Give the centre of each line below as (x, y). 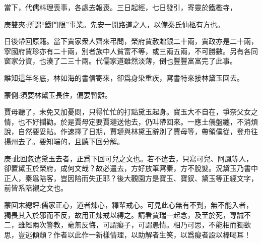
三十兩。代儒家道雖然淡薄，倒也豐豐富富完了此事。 (152, 61)
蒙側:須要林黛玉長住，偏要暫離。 (58, 95)
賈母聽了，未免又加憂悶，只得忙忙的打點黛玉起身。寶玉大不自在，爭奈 (120, 112)
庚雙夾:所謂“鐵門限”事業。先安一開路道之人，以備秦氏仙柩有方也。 (114, 24)
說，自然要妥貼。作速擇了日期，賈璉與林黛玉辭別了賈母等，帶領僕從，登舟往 (131, 131)
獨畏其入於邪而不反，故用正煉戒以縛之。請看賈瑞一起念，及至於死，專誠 (124, 215)
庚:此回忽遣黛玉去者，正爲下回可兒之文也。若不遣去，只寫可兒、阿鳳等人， (128, 158)
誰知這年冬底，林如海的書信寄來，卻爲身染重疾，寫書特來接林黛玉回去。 (124, 77)
